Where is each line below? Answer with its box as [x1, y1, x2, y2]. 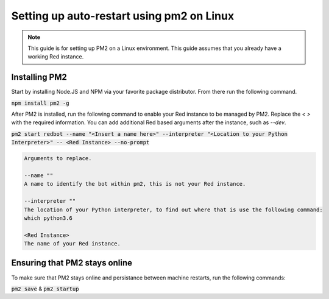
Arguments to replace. [24, 155, 92, 162]
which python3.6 [24, 214, 73, 222]
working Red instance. [27, 53, 84, 60]
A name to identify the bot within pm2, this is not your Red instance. [24, 180, 246, 188]
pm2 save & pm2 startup [11, 285, 79, 292]
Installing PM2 [11, 72, 67, 82]
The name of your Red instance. [24, 241, 121, 247]
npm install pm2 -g [11, 99, 69, 107]
